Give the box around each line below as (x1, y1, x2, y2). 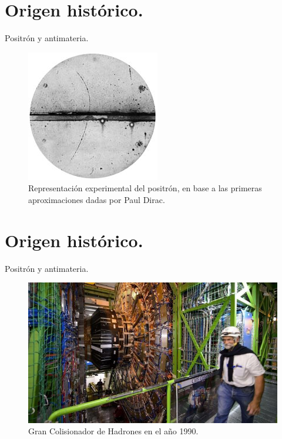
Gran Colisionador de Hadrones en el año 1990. (28, 425, 199, 437)
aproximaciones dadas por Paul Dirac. (28, 193, 165, 205)
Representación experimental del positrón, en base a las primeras (28, 182, 262, 194)
